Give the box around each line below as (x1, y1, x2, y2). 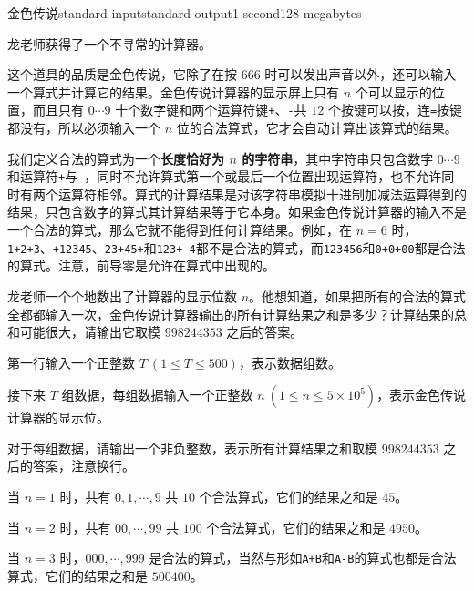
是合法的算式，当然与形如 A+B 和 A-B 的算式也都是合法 (149, 548, 457, 567)
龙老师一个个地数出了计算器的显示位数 (7, 286, 237, 305)
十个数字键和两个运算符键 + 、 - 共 (115, 100, 307, 119)
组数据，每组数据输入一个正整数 (61, 385, 253, 404)
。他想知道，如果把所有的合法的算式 (249, 286, 467, 305)
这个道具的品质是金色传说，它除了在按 (7, 65, 237, 84)
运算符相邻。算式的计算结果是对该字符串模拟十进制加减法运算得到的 (57, 184, 467, 203)
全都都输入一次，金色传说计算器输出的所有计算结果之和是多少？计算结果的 (7, 304, 454, 323)
